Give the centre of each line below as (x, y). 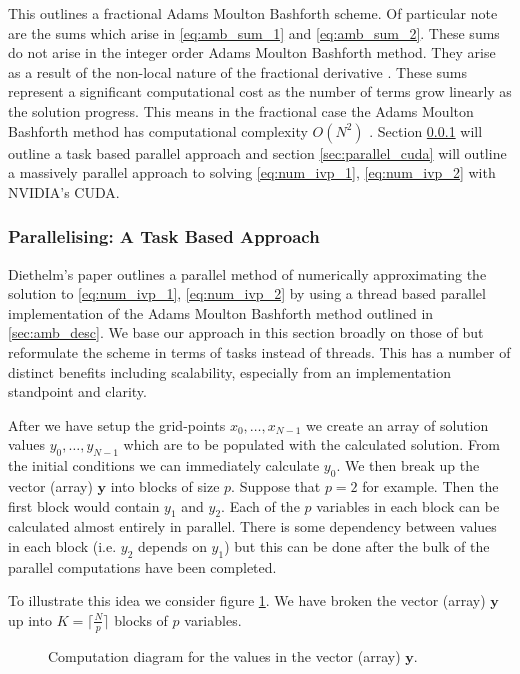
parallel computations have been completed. (142, 566)
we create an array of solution (397, 424)
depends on (172, 545)
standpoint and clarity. (77, 391)
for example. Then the (430, 485)
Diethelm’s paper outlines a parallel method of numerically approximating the (247, 273)
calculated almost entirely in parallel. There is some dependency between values (252, 526)
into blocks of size (165, 485)
